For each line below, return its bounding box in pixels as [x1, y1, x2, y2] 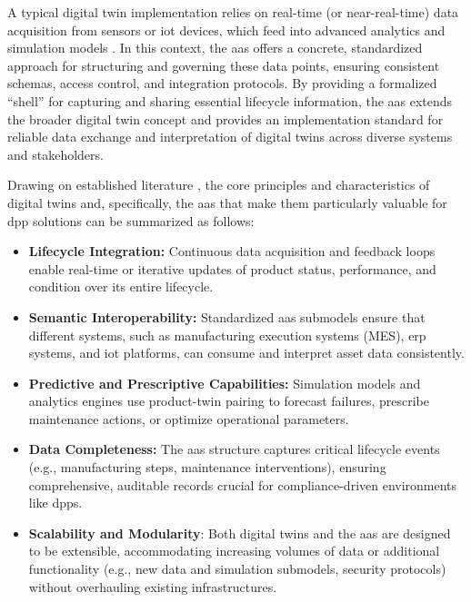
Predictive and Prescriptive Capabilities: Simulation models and [28, 373, 421, 392]
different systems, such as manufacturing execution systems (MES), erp [28, 325, 426, 344]
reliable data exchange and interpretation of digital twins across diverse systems [7, 127, 453, 146]
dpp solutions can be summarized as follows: [7, 211, 255, 230]
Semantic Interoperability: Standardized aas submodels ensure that [28, 307, 426, 326]
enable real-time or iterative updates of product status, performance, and [28, 259, 436, 278]
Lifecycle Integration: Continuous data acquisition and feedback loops [28, 242, 436, 261]
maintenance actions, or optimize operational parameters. [28, 409, 349, 428]
